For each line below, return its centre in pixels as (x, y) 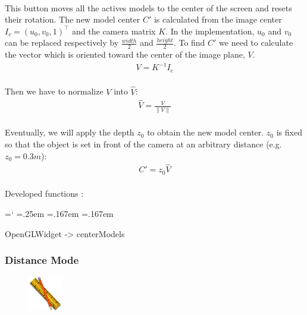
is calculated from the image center (218, 19)
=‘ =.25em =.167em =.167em (59, 214)
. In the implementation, (210, 31)
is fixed (289, 132)
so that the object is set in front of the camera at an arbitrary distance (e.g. (143, 144)
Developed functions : (44, 193)
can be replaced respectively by (62, 42)
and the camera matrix (114, 31)
